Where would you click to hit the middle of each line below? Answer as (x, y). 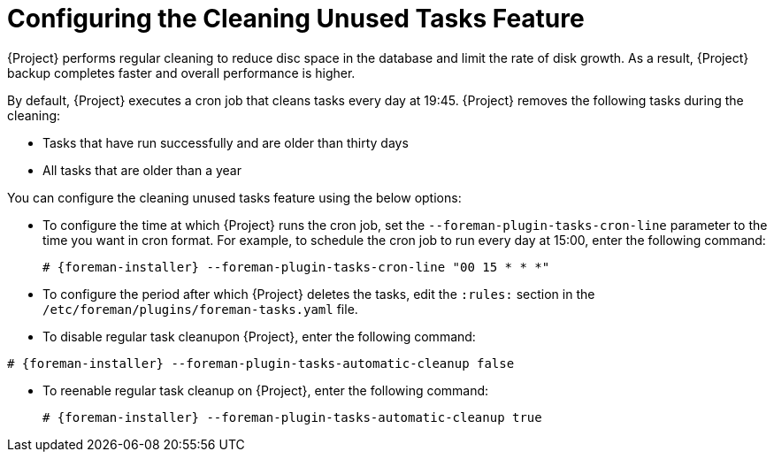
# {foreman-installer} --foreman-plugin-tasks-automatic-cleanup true (292, 417)
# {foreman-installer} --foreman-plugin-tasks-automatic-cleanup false (261, 363)
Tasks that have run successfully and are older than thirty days (226, 142)
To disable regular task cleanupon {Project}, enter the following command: (259, 336)
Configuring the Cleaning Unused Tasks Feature (296, 19)
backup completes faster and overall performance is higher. (181, 73)
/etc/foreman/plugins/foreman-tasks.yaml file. (200, 309)
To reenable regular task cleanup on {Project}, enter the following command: (266, 390)
